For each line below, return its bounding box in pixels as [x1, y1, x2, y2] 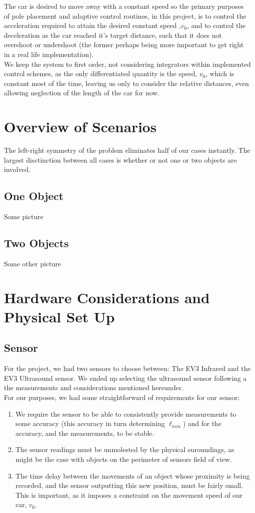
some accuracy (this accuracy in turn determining [15, 418, 165, 428]
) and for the [183, 418, 222, 428]
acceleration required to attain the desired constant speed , [4, 20, 181, 30]
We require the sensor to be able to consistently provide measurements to [15, 408, 236, 419]
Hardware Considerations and [4, 287, 210, 307]
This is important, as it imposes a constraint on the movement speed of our [15, 489, 243, 500]
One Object [4, 188, 64, 203]
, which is [205, 68, 234, 79]
